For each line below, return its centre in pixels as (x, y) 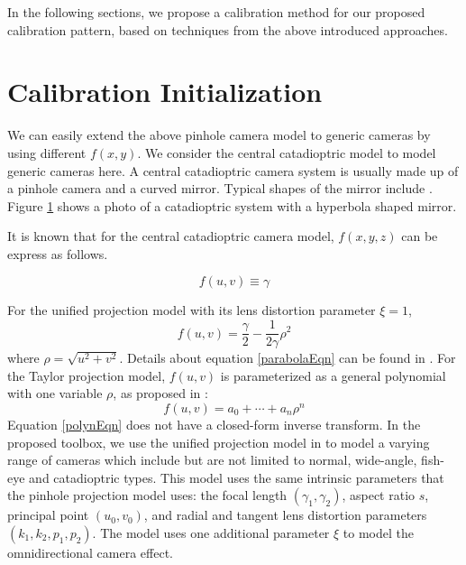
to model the (378, 532)
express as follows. (58, 253)
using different (47, 152)
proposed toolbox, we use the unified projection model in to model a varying (219, 442)
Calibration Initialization (165, 92)
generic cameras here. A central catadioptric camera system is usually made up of (233, 170)
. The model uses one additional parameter (211, 532)
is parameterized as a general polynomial (333, 375)
